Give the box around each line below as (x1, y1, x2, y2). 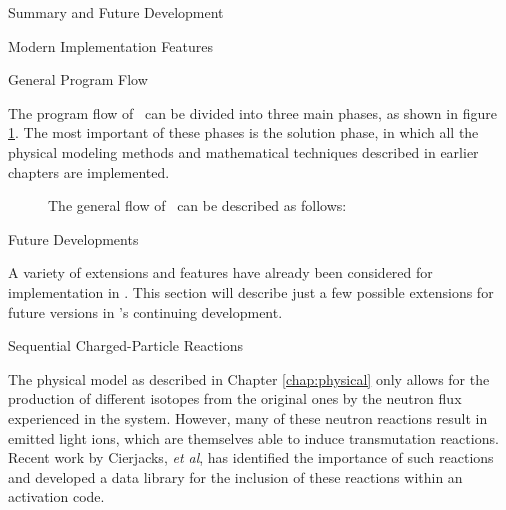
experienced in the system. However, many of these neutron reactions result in (8, 407, 488, 428)
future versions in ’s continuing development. (8, 301, 283, 322)
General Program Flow (8, 69, 148, 90)
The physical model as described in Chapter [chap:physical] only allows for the (8, 368, 490, 389)
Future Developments (8, 228, 139, 249)
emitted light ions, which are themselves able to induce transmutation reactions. (8, 427, 499, 448)
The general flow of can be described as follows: (48, 195, 347, 216)
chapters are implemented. (8, 161, 170, 182)
